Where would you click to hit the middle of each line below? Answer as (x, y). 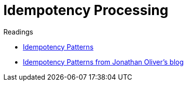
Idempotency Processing (86, 10)
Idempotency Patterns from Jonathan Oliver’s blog (103, 62)
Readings (18, 32)
